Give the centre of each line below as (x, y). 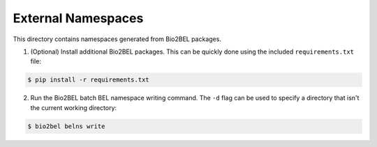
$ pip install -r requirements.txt (88, 80)
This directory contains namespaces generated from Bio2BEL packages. (117, 39)
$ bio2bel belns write (66, 126)
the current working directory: (74, 107)
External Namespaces (78, 18)
